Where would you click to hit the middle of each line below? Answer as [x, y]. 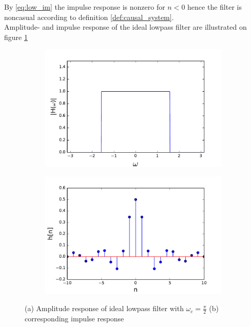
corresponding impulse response [74, 319]
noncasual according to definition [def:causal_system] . [89, 17]
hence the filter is [215, 7]
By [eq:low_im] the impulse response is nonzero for [85, 7]
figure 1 [16, 37]
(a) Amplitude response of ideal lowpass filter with [104, 308]
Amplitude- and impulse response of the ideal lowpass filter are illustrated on [125, 27]
